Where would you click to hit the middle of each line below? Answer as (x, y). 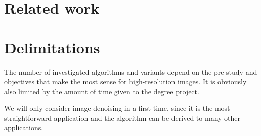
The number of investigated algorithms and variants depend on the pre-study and (131, 71)
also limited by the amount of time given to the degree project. (102, 91)
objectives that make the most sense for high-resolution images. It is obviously (125, 81)
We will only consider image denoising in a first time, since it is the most (117, 108)
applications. (24, 128)
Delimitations (52, 47)
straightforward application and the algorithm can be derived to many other (122, 118)
